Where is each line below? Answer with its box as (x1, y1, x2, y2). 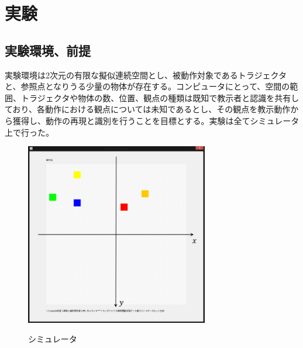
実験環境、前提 (5, 41, 91, 59)
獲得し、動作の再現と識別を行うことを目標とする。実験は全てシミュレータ (12, 114, 299, 126)
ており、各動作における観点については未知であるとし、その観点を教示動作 (5, 103, 291, 115)
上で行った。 (5, 126, 54, 138)
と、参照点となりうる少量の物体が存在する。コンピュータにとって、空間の (5, 80, 290, 92)
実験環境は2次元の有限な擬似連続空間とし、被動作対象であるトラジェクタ (5, 68, 287, 81)
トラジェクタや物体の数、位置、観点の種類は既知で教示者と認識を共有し (20, 91, 299, 104)
